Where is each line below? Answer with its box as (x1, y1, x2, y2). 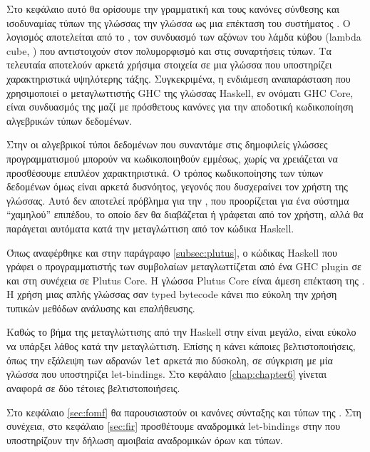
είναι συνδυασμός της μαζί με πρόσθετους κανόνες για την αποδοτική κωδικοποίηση (6, 99, 354, 114)
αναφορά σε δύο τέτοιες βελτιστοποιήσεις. (6, 380, 180, 395)
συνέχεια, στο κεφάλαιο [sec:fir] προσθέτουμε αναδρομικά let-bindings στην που (6, 418, 341, 433)
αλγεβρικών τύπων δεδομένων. (6, 113, 133, 128)
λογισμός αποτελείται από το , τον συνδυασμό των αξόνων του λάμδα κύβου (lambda (6, 29, 361, 44)
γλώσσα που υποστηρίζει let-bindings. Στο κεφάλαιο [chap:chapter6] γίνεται (6, 366, 327, 381)
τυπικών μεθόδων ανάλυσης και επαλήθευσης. (6, 300, 195, 315)
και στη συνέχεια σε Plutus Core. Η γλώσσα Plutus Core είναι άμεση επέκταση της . (6, 272, 365, 287)
